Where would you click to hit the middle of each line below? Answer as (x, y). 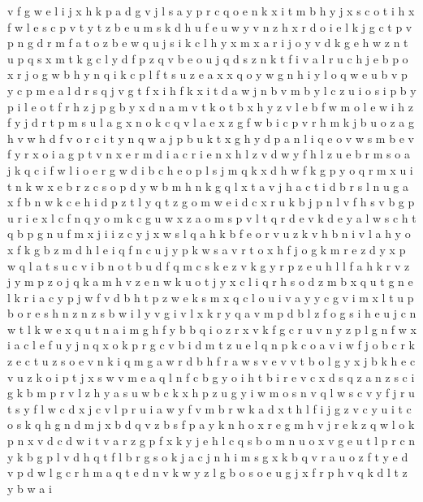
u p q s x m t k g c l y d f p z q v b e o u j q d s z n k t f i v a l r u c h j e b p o (208, 58)
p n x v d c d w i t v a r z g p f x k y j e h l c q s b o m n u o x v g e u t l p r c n (211, 441)
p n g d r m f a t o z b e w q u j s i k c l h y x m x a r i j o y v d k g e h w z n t (208, 43)
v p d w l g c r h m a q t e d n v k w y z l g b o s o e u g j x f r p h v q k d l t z (207, 472)
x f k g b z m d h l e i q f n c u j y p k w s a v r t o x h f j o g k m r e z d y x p (207, 249)
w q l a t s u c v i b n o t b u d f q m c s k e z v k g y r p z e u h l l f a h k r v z (209, 265)
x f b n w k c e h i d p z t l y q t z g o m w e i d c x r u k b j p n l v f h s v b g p (211, 202)
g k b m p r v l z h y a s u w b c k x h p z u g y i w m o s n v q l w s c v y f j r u (211, 393)
